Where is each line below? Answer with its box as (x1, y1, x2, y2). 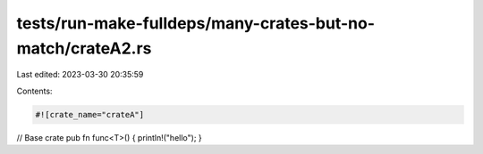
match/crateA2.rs (16, 38, 152, 58)
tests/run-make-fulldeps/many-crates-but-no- (16, 13, 376, 33)
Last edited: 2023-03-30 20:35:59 (16, 69, 144, 80)
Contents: (16, 85, 53, 96)
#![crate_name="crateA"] (35, 109, 145, 119)
